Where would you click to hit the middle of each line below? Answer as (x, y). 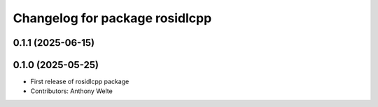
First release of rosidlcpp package (80, 82)
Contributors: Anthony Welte (72, 91)
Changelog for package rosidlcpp (112, 18)
